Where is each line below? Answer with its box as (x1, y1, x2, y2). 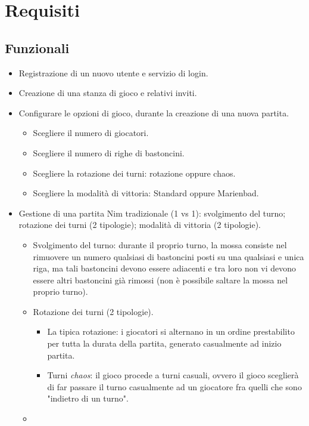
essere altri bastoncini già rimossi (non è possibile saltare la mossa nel (33, 273, 288, 286)
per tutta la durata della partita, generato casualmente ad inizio (47, 337, 282, 350)
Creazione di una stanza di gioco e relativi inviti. (18, 87, 197, 99)
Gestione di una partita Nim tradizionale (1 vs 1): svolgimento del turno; (18, 206, 286, 219)
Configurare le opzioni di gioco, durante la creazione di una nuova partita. (18, 106, 289, 119)
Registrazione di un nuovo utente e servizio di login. (18, 66, 208, 79)
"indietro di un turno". (47, 392, 129, 405)
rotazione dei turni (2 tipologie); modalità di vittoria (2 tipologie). (18, 218, 261, 231)
